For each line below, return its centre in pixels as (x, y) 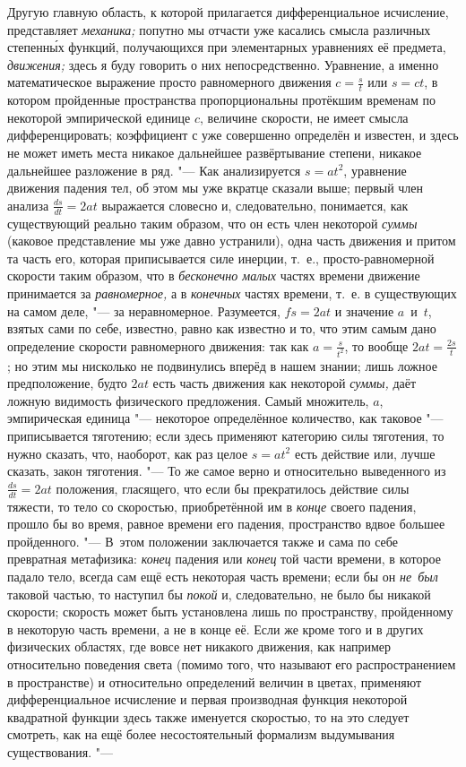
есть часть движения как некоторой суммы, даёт (285, 383)
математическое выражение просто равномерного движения (169, 82)
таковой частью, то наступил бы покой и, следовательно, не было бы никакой (219, 594)
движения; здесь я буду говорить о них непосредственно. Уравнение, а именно (223, 64)
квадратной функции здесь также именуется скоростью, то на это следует (208, 716)
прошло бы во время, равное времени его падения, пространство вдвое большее (226, 524)
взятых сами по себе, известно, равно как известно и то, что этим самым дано (222, 328)
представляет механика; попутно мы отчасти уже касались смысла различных (219, 29)
